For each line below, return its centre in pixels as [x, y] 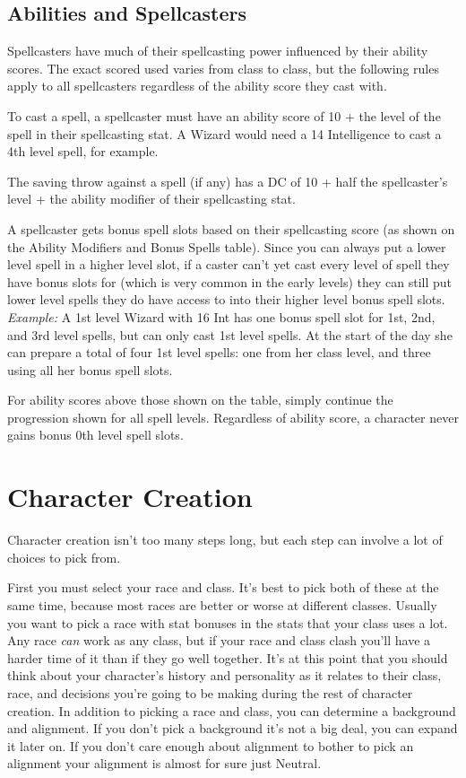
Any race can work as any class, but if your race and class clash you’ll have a [219, 640]
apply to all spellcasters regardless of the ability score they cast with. [197, 86]
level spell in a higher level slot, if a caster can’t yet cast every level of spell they [229, 264]
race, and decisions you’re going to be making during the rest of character [210, 692]
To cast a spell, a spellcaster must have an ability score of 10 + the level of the [224, 115]
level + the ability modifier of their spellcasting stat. [151, 199]
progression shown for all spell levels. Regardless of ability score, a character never [233, 417]
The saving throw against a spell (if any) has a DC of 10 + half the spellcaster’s [228, 181]
